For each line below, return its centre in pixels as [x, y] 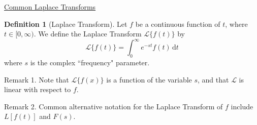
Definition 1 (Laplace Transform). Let [66, 24]
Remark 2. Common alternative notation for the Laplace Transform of [114, 106]
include [242, 106]
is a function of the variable [149, 79]
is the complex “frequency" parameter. [90, 62]
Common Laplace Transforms [50, 7]
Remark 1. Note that [37, 79]
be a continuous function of [178, 24]
